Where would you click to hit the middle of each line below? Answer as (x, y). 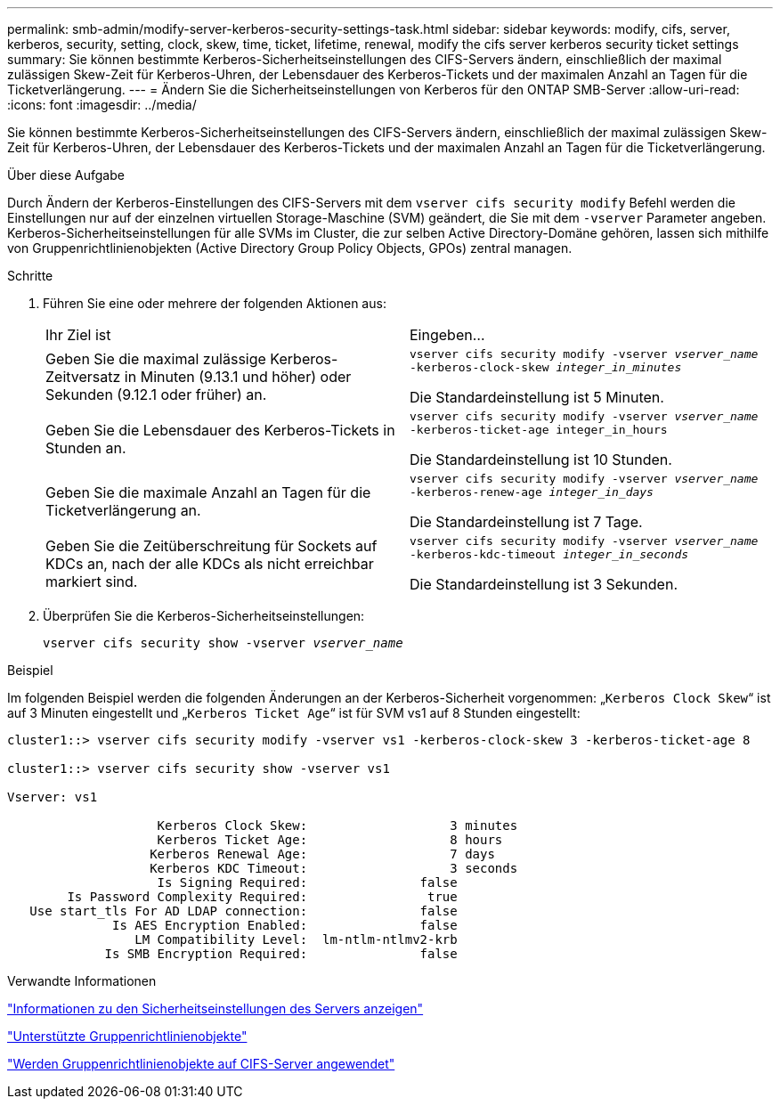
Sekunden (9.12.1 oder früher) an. (156, 394)
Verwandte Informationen (82, 981)
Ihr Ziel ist (78, 335)
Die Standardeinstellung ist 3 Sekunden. (544, 584)
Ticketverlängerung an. (123, 510)
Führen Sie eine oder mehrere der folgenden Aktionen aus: (215, 303)
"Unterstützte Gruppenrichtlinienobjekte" (127, 1036)
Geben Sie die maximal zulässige (156, 359)
